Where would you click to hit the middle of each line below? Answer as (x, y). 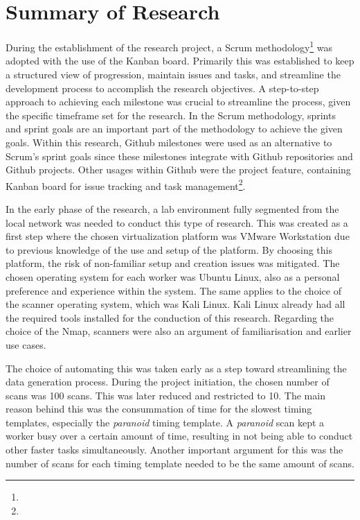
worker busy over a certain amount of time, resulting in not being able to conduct (179, 436)
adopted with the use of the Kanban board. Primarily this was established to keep (180, 61)
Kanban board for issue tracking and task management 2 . (126, 184)
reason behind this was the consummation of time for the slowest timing (159, 409)
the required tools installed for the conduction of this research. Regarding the (170, 317)
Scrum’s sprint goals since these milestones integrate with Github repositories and (179, 156)
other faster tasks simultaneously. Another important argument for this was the (174, 450)
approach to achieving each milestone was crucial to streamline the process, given (178, 102)
